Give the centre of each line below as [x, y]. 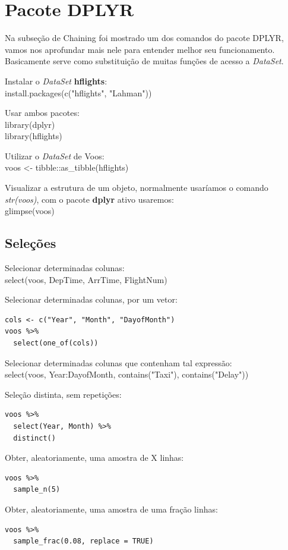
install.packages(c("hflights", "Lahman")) [78, 92]
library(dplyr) [30, 124]
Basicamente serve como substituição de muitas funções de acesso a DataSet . [144, 61]
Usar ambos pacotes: [42, 113]
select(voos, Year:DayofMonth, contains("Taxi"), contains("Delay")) [127, 374]
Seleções [31, 243]
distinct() [34, 438]
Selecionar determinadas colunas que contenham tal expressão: [118, 362]
